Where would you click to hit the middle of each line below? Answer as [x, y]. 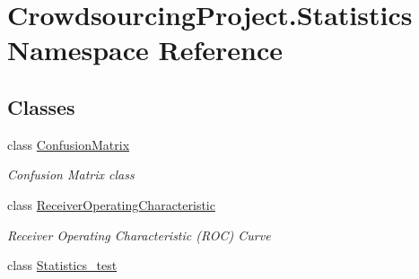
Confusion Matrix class [71, 174]
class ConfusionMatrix [69, 144]
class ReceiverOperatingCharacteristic [111, 204]
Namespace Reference [145, 50]
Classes [41, 106]
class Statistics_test [62, 265]
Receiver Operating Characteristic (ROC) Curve [139, 235]
